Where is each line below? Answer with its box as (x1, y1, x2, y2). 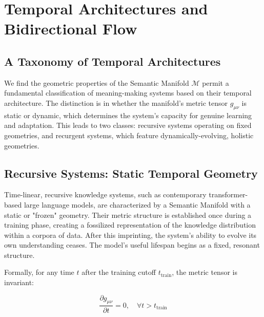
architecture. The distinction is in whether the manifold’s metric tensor (4, 97, 228, 108)
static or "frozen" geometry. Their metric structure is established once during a (4, 209, 252, 220)
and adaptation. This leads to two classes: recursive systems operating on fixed (4, 120, 252, 130)
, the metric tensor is (172, 267, 237, 277)
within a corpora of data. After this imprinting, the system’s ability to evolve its (4, 229, 257, 240)
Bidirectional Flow (4, 18, 137, 39)
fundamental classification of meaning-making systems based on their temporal (4, 87, 252, 98)
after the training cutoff (82, 267, 156, 277)
